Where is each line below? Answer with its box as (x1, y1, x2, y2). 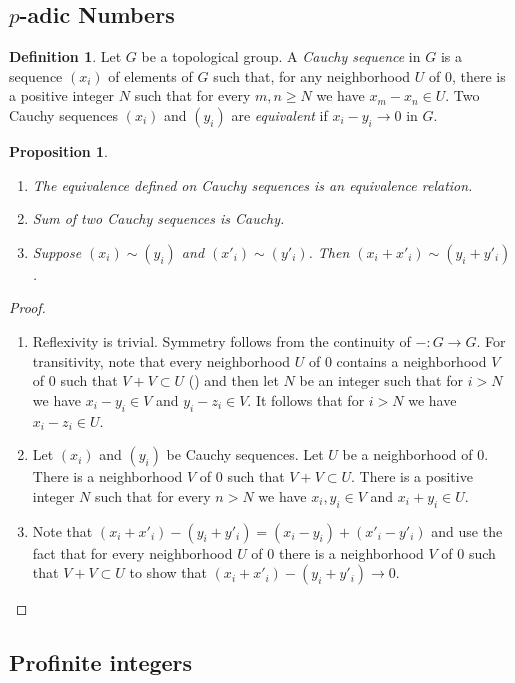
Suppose (32, 241, 82, 262)
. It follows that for (247, 389, 365, 410)
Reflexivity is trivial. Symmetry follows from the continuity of (32, 330, 411, 351)
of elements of (108, 65, 193, 86)
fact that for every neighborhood (32, 542, 233, 563)
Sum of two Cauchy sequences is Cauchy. (32, 208, 285, 229)
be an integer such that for (299, 370, 463, 391)
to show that (129, 562, 207, 583)
